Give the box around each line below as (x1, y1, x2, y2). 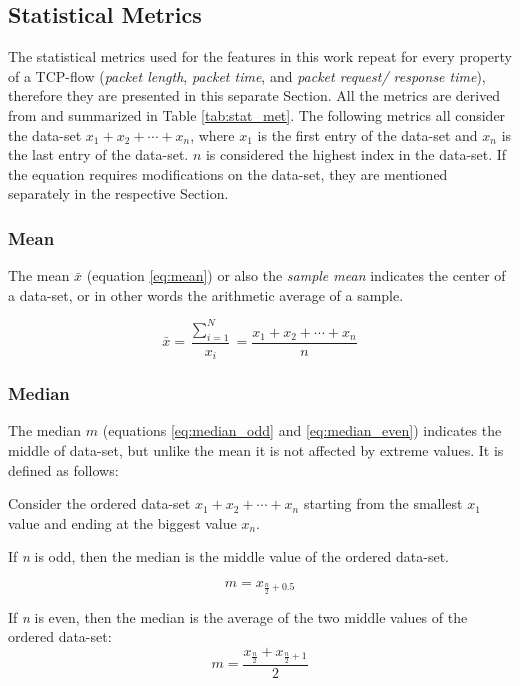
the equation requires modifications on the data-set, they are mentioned (8, 163, 448, 184)
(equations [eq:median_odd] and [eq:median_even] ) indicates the (102, 420, 502, 441)
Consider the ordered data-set (8, 493, 191, 514)
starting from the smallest (303, 493, 463, 514)
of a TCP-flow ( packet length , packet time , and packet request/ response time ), (8, 65, 486, 86)
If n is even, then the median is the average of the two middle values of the (8, 606, 468, 627)
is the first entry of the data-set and (257, 124, 478, 145)
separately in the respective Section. (8, 183, 229, 204)
